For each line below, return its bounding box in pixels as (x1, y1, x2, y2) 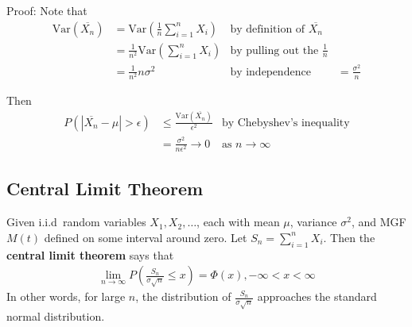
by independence (230, 66, 311, 78)
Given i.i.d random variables (6, 214, 146, 230)
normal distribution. (6, 308, 105, 325)
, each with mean (196, 214, 280, 230)
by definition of (230, 23, 305, 35)
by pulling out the (230, 44, 319, 56)
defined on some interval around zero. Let (44, 229, 247, 245)
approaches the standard (257, 288, 377, 305)
